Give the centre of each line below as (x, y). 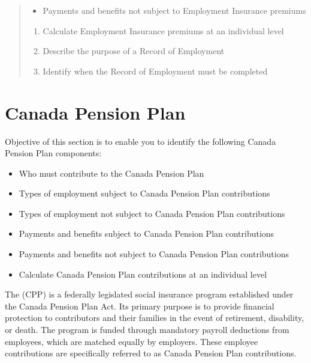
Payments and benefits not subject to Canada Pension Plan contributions (154, 254)
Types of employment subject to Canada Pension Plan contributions (144, 193)
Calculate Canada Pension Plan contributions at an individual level (143, 274)
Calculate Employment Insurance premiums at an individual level (163, 30)
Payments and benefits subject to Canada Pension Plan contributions (147, 233)
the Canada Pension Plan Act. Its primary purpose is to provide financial (140, 306)
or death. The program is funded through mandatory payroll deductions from (147, 330)
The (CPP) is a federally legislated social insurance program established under (149, 294)
